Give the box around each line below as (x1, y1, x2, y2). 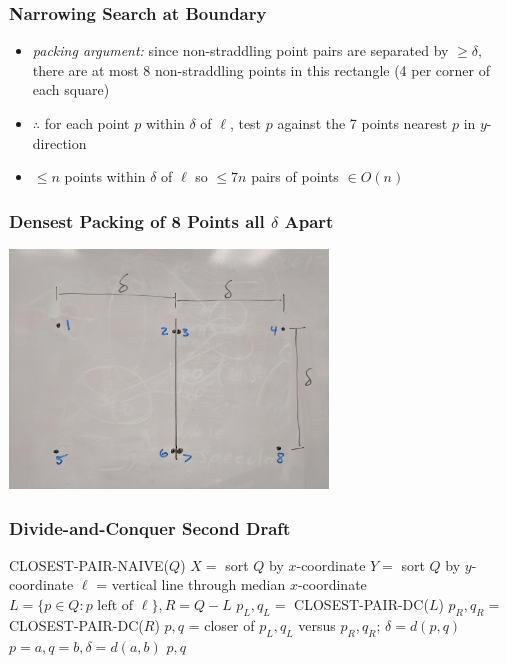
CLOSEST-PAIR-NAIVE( (9, 554, 170, 575)
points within (64, 166, 146, 187)
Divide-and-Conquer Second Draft (9, 515, 291, 540)
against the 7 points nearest (277, 113, 448, 133)
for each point (44, 113, 130, 133)
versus (298, 614, 336, 635)
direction (32, 132, 87, 153)
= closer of (188, 614, 255, 635)
